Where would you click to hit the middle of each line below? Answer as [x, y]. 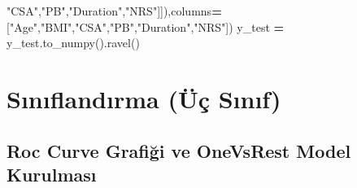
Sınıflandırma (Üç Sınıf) [144, 98]
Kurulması [52, 174]
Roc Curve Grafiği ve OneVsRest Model [179, 150]
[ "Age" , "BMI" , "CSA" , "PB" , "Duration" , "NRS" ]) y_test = [146, 26]
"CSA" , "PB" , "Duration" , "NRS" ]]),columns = [114, 11]
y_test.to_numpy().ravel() [73, 43]
